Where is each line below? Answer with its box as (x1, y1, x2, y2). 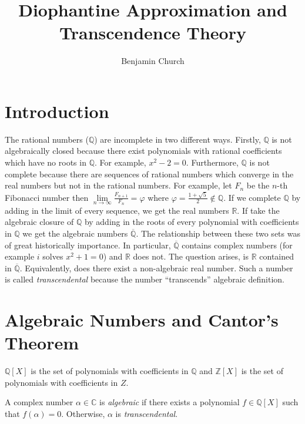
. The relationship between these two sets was (136, 227, 300, 239)
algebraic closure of (5, 216, 74, 228)
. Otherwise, (61, 408, 105, 419)
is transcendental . (115, 408, 178, 419)
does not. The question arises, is (133, 250, 249, 263)
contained (259, 250, 294, 263)
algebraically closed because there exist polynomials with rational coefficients (5, 144, 282, 157)
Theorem (5, 331, 79, 355)
